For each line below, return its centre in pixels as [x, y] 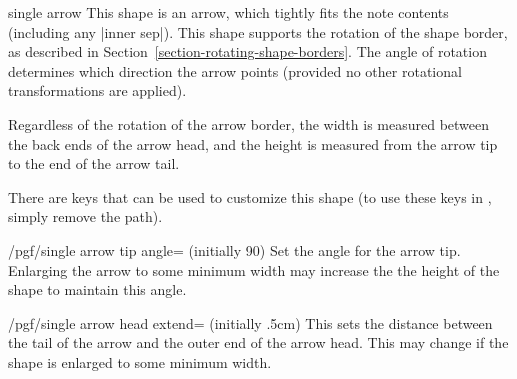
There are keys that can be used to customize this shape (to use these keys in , [250, 196]
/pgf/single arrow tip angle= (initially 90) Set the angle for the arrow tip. [234, 249]
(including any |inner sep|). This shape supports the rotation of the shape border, [258, 31]
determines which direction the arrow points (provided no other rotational [235, 70]
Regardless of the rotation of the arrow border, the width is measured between [249, 123]
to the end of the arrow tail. [94, 163]
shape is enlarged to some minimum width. [140, 361]
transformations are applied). [97, 90]
